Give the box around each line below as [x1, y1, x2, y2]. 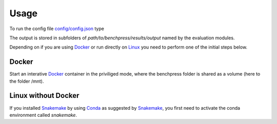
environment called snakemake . [9, 112, 77, 118]
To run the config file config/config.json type [9, 26, 105, 32]
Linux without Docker [9, 91, 80, 100]
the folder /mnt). [9, 78, 44, 84]
